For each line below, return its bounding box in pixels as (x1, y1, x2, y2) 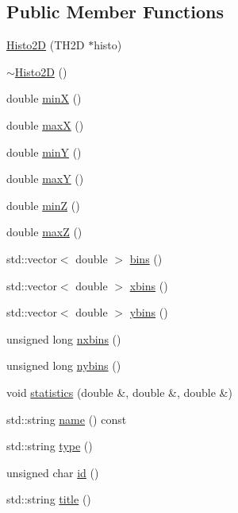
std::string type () (6, 437, 93, 454)
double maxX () (6, 116, 84, 133)
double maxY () (6, 170, 84, 187)
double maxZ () (6, 223, 83, 240)
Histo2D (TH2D (6, 37, 85, 53)
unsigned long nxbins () (6, 330, 121, 347)
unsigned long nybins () (6, 357, 121, 374)
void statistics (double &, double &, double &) (6, 383, 232, 400)
